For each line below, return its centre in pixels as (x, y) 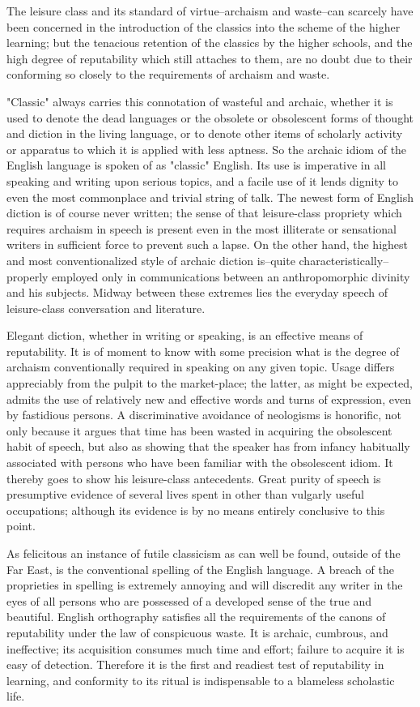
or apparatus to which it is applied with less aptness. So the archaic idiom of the (207, 149)
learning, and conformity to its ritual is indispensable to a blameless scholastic (201, 680)
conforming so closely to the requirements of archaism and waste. (168, 74)
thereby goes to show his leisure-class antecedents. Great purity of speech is (194, 478)
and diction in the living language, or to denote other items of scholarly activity (205, 133)
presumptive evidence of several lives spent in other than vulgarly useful (185, 494)
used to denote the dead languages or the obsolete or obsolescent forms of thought (210, 117)
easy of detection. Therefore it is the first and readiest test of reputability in (195, 664)
